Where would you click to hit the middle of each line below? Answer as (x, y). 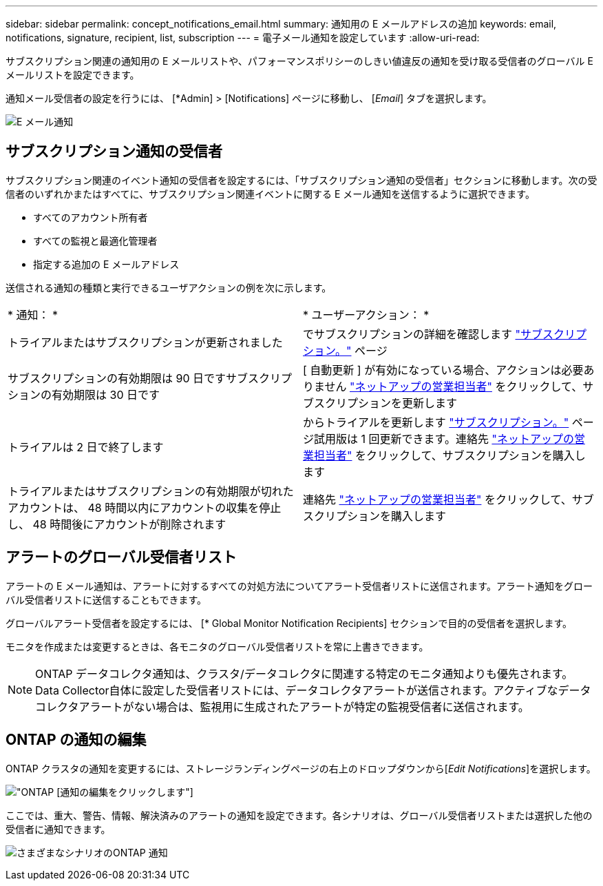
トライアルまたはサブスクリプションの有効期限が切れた (151, 491)
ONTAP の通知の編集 (76, 740)
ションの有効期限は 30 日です (84, 394)
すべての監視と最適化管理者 (95, 240)
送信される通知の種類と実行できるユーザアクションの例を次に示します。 (169, 287)
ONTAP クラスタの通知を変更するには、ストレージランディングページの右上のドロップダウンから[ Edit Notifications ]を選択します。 (301, 768)
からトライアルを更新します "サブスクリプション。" (436, 422)
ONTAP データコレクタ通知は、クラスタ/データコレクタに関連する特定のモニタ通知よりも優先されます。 (304, 673)
